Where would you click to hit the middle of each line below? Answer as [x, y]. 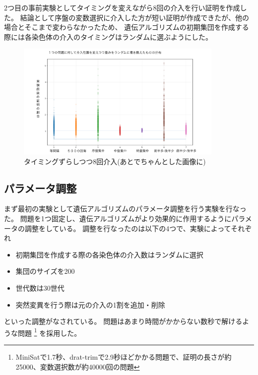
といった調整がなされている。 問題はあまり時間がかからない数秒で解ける [123, 321]
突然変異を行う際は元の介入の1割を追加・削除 [90, 304]
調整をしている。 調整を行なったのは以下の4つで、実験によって [128, 228]
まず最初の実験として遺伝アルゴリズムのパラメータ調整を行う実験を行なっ [125, 209]
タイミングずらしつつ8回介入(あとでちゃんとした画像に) [115, 161]
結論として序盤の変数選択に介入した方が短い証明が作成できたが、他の [134, 17]
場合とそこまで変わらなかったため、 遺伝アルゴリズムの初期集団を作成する [127, 27]
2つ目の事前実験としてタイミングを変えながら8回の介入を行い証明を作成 [122, 7]
